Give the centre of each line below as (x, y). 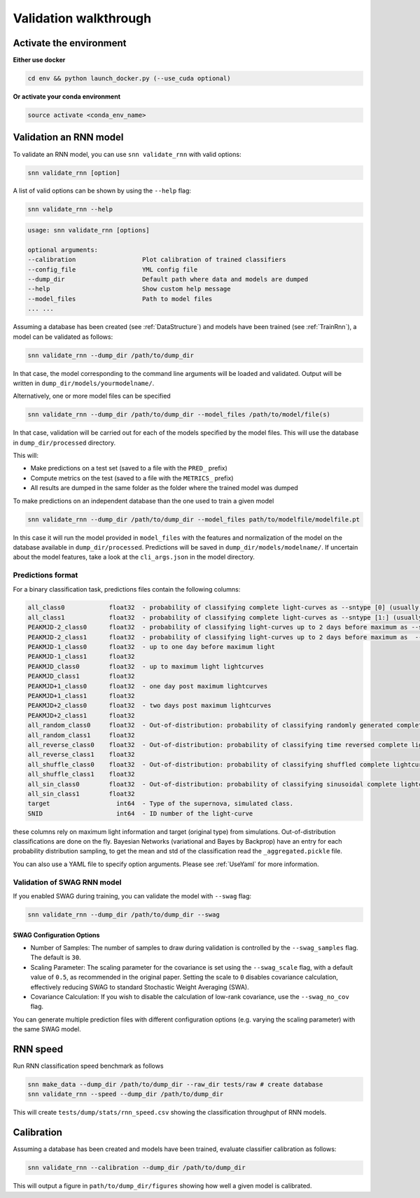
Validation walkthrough (82, 18)
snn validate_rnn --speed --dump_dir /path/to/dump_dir (126, 1094)
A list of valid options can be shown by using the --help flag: (102, 191)
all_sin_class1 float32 (82, 794)
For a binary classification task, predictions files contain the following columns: (127, 589)
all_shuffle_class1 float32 (82, 774)
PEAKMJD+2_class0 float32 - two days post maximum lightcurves (149, 706)
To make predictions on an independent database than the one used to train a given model (143, 501)
